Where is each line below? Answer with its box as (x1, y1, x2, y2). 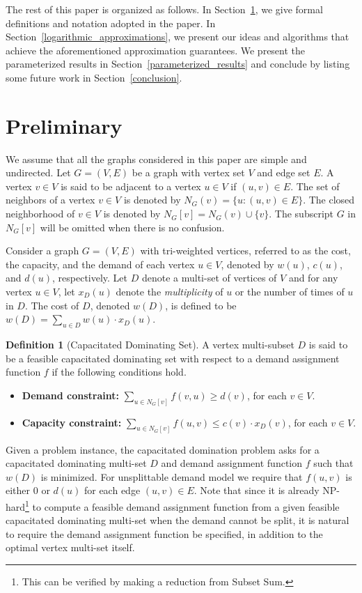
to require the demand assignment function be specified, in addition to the (6, 526, 323, 541)
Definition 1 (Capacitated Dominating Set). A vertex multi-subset (6, 337, 294, 352)
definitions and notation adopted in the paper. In (6, 15, 216, 30)
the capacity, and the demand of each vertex (6, 256, 195, 271)
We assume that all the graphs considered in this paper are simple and (6, 151, 307, 166)
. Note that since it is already (194, 483, 320, 498)
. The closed (303, 192, 355, 207)
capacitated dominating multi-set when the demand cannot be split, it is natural (6, 513, 349, 527)
